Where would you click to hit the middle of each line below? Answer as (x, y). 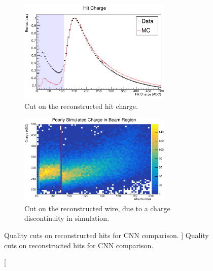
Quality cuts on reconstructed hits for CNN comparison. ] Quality (106, 235)
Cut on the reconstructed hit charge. (81, 106)
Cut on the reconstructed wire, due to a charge (97, 208)
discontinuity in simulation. (67, 218)
